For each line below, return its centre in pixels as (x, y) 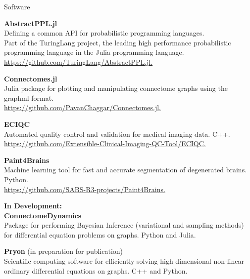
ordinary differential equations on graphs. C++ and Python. (96, 270)
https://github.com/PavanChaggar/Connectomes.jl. (82, 107)
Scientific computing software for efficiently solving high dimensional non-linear (124, 261)
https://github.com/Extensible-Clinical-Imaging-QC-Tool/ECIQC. (105, 143)
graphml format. (29, 98)
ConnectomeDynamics (43, 215)
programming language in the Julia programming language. (94, 52)
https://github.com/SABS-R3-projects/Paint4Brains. (85, 189)
